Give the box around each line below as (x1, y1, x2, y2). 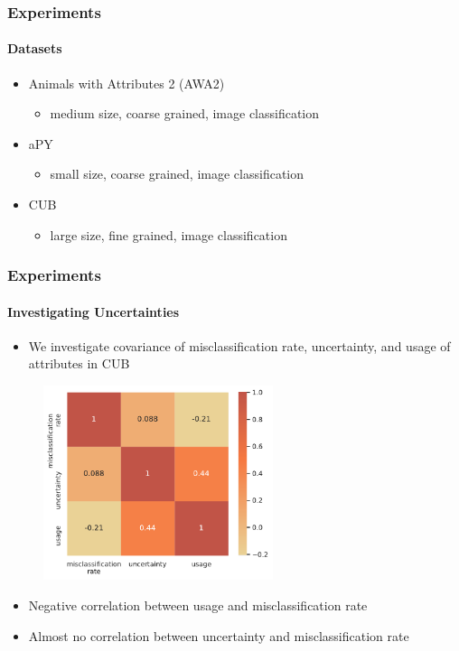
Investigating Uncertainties (7, 302, 180, 321)
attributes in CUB (28, 354, 130, 373)
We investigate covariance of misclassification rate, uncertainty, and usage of (28, 336, 451, 355)
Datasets (7, 39, 62, 58)
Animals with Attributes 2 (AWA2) (28, 73, 225, 92)
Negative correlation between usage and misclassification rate (28, 595, 368, 614)
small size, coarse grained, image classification (50, 164, 304, 183)
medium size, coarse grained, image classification (50, 104, 320, 123)
